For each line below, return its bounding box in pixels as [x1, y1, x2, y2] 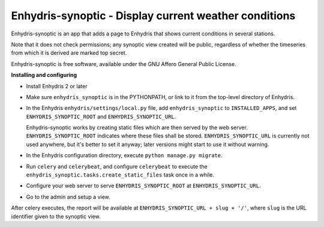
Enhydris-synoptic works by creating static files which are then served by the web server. [26, 124, 248, 132]
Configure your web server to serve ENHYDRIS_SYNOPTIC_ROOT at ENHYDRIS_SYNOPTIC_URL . [26, 182, 261, 189]
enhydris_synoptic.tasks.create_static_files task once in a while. [26, 171, 214, 178]
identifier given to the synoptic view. [11, 213, 101, 220]
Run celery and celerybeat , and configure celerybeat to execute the [26, 163, 208, 170]
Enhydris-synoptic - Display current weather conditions [11, 9, 296, 22]
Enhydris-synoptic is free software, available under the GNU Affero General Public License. [11, 60, 236, 67]
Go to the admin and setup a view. [26, 193, 110, 201]
